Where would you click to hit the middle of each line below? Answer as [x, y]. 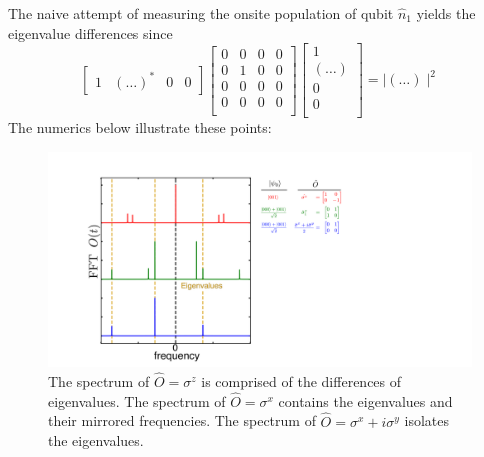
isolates [427, 420]
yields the [446, 13]
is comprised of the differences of [301, 381]
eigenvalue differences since [90, 32]
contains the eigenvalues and [365, 400]
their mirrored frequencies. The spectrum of [182, 420]
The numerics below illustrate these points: [140, 127]
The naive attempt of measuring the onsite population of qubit [201, 13]
